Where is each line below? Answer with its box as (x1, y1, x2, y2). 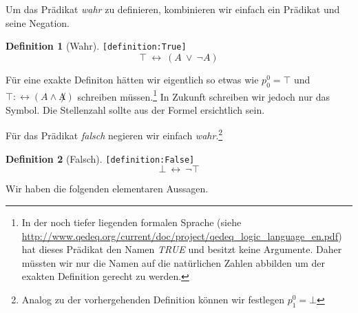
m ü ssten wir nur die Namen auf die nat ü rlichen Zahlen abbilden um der (21, 255, 326, 270)
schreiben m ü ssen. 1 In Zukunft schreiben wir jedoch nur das (77, 87, 330, 103)
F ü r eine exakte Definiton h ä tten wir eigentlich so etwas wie (6, 72, 259, 86)
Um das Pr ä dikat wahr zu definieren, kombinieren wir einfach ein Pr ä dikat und (6, 2, 340, 16)
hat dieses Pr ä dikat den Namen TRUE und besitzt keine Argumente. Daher (21, 242, 342, 256)
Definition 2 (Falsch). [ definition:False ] (6, 151, 195, 165)
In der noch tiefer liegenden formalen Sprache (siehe (21, 214, 242, 229)
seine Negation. (6, 15, 70, 30)
